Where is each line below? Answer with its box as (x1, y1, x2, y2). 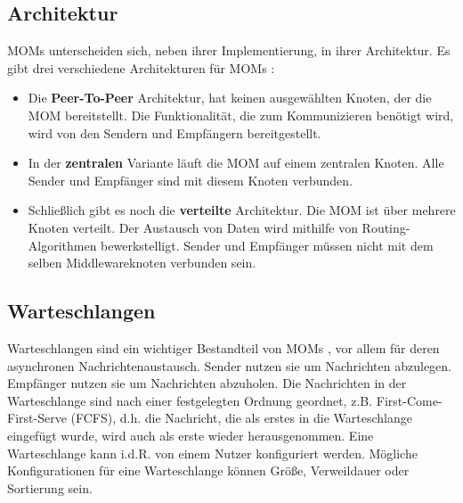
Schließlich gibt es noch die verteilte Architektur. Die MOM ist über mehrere (28, 201, 456, 219)
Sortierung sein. (7, 478, 93, 497)
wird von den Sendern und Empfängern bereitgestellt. (28, 123, 321, 142)
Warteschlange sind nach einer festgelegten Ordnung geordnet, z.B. (7, 391, 373, 409)
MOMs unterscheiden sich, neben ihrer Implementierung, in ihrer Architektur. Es (7, 41, 451, 60)
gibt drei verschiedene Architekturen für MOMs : (7, 58, 275, 77)
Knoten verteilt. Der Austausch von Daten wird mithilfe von (28, 218, 358, 236)
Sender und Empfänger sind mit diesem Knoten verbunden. (28, 170, 353, 189)
